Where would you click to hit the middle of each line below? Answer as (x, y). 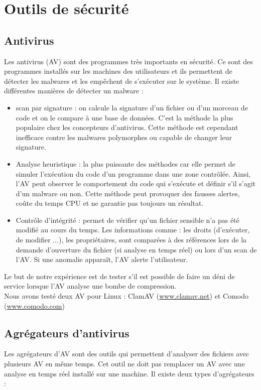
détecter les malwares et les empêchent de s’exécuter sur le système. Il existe (122, 81)
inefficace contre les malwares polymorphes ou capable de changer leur (124, 137)
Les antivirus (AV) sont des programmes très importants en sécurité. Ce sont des (128, 61)
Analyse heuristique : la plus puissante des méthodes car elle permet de (125, 163)
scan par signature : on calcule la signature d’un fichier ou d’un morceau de (132, 107)
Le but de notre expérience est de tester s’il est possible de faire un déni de (119, 276)
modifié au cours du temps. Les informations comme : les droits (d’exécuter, (133, 230)
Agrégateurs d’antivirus (67, 333)
